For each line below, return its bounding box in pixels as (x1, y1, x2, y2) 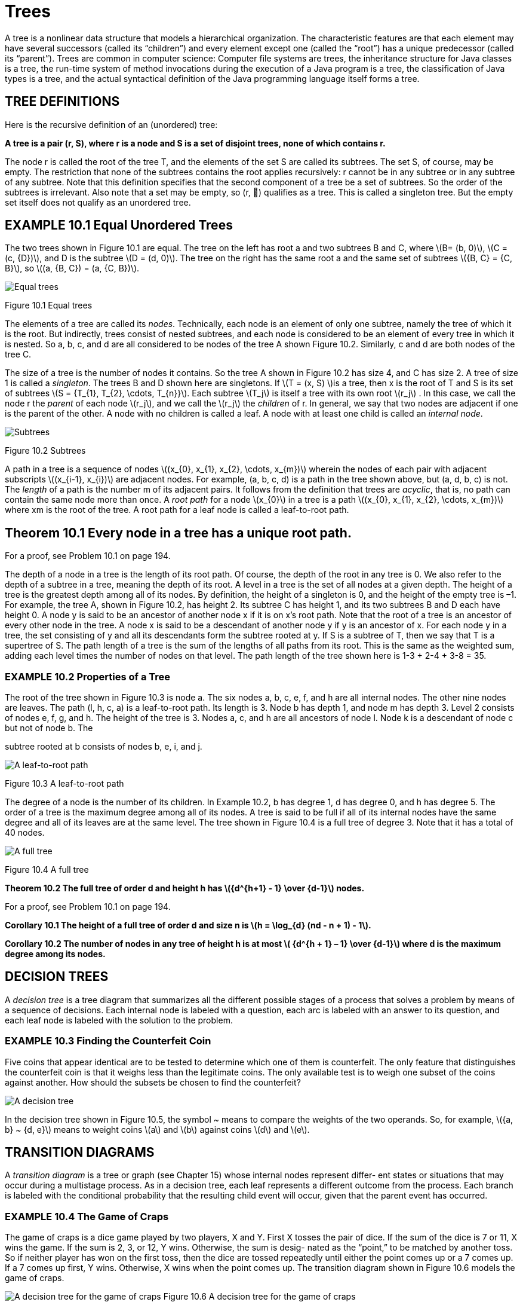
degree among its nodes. (5, 949, 106, 959)
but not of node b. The (5, 723, 93, 733)
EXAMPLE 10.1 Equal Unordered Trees (5, 218, 233, 233)
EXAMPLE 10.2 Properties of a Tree (5, 670, 171, 683)
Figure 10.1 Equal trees (5, 300, 93, 311)
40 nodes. (5, 827, 45, 838)
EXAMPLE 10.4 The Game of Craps (5, 1210, 169, 1222)
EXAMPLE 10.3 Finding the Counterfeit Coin (5, 1035, 211, 1047)
